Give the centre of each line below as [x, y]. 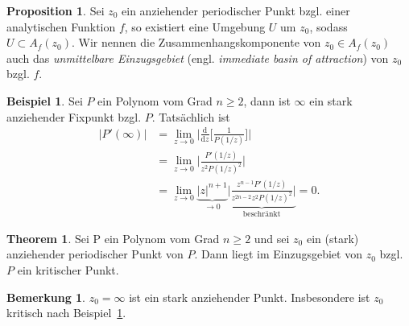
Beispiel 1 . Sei [45, 100]
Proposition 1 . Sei [56, 10]
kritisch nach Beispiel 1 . [66, 313]
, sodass [328, 26]
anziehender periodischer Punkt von [95, 254]
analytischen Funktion [61, 26]
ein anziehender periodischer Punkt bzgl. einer [236, 10]
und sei [272, 238]
